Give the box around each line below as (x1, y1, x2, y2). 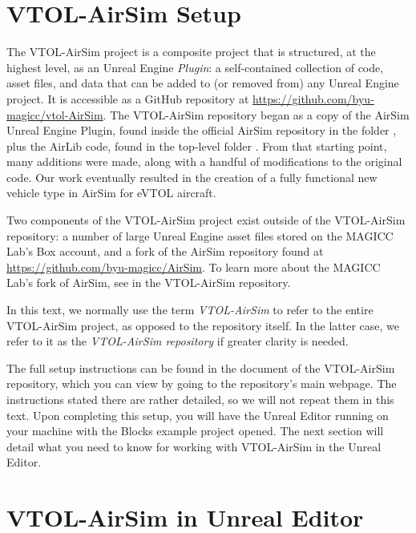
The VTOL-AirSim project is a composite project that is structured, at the (6, 43, 376, 60)
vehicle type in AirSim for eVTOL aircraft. (6, 184, 216, 201)
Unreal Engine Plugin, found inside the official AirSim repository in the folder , (6, 122, 397, 139)
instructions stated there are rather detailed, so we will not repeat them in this (6, 391, 394, 407)
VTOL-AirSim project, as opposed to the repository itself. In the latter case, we (6, 317, 399, 333)
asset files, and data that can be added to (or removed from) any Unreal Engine (6, 75, 399, 91)
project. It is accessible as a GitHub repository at (6, 90, 249, 107)
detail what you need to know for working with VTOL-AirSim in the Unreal (6, 438, 382, 454)
